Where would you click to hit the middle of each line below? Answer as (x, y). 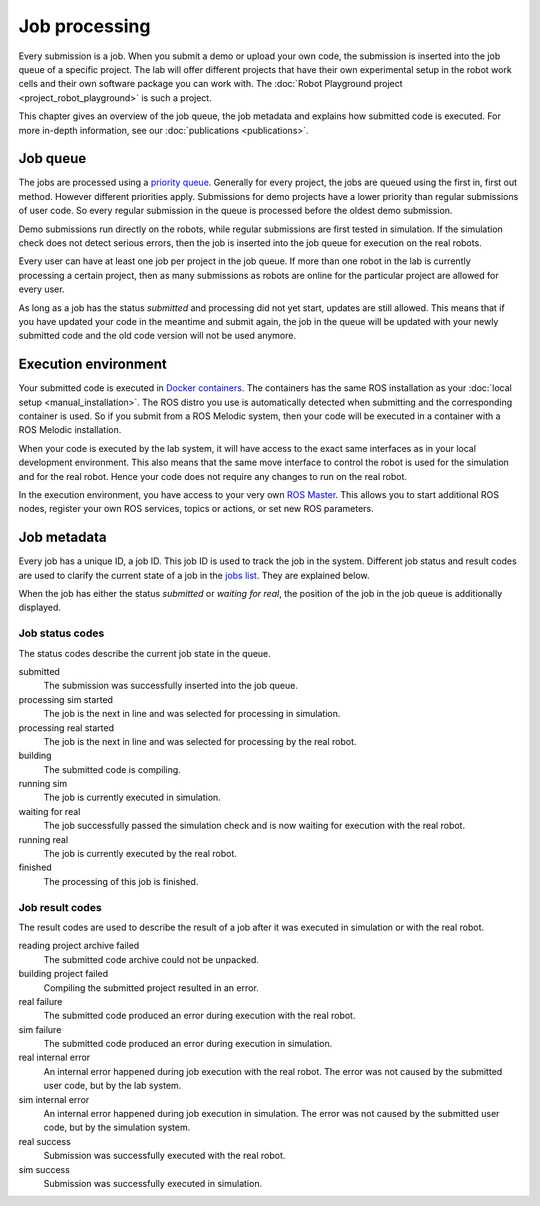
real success (45, 1141)
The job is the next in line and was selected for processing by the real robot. (200, 741)
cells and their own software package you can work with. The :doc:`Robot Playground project (211, 84)
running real (43, 839)
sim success (44, 1169)
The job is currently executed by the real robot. (140, 854)
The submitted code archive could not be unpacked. (151, 959)
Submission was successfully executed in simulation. (153, 1183)
